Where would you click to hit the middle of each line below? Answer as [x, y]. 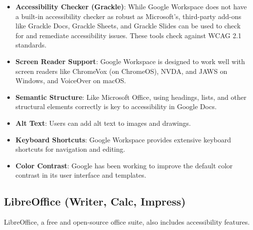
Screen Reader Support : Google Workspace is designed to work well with [130, 61]
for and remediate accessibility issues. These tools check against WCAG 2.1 [128, 35]
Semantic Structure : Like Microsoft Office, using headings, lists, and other [131, 97]
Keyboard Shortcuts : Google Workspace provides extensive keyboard [123, 139]
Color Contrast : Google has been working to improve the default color [124, 165]
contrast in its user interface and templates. [81, 175]
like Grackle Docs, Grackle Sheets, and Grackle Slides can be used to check [128, 26]
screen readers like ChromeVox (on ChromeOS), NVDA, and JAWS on [121, 71]
